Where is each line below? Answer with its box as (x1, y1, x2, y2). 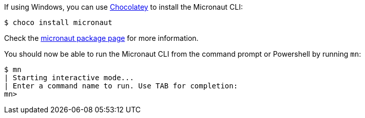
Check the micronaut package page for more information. (4, 34, 199, 42)
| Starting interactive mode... (4, 74, 134, 82)
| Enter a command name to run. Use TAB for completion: (4, 82, 238, 90)
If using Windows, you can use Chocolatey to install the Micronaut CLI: (4, 3, 243, 11)
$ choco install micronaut (4, 18, 112, 27)
